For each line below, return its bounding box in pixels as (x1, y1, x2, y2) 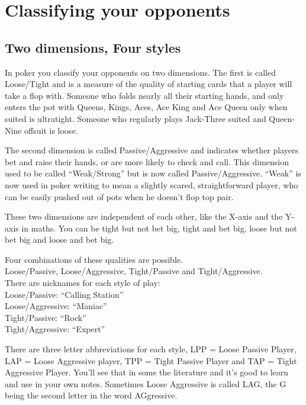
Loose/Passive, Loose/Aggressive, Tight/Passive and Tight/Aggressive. (5, 265, 263, 277)
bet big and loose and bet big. (5, 233, 114, 246)
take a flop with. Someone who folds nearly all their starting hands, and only (5, 89, 284, 101)
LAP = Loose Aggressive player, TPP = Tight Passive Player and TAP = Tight (5, 354, 297, 367)
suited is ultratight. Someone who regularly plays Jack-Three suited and (5, 112, 266, 124)
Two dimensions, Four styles (5, 38, 181, 56)
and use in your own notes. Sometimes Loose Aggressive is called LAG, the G (5, 377, 286, 390)
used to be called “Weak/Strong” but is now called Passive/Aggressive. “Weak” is (5, 167, 301, 179)
